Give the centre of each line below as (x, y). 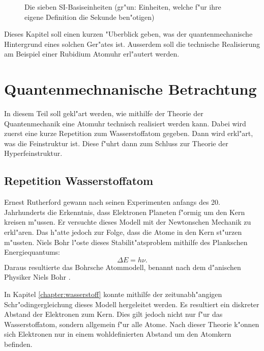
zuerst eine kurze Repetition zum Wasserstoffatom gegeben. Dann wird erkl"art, (129, 133)
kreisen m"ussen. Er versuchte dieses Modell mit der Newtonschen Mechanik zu (128, 222)
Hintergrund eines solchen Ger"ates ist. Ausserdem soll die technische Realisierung (132, 44)
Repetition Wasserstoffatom (79, 181)
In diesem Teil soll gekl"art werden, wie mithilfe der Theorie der (104, 113)
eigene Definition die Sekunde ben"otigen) (90, 17)
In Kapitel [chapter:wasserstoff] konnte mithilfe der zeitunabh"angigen (113, 294)
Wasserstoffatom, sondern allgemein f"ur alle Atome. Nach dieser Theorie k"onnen (132, 324)
